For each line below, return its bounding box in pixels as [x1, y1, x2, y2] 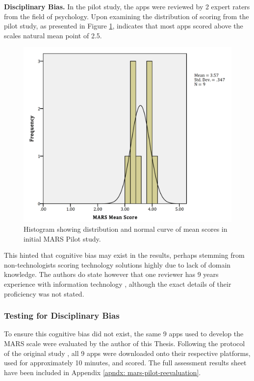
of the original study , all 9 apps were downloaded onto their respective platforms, [4, 348, 251, 358]
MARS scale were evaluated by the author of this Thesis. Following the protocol [4, 338, 245, 349]
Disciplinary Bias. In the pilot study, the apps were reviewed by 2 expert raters [4, 1, 250, 11]
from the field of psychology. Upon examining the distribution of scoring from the [4, 11, 249, 21]
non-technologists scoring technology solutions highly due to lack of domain [4, 259, 231, 270]
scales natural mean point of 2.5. [4, 30, 102, 40]
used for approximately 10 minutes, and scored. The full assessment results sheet [4, 357, 247, 368]
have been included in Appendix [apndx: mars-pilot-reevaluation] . [4, 367, 201, 377]
